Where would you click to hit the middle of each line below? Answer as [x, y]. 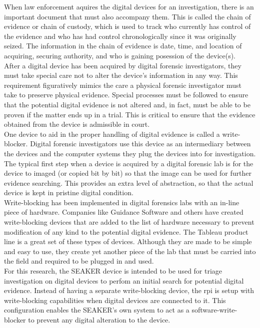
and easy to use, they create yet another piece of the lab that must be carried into [130, 251]
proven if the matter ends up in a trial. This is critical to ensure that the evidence [130, 114]
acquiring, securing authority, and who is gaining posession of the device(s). [120, 55]
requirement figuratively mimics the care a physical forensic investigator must [123, 85]
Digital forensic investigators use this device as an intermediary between [140, 144]
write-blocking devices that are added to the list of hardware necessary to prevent [129, 222]
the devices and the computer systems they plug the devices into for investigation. [130, 153]
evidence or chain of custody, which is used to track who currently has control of [127, 26]
